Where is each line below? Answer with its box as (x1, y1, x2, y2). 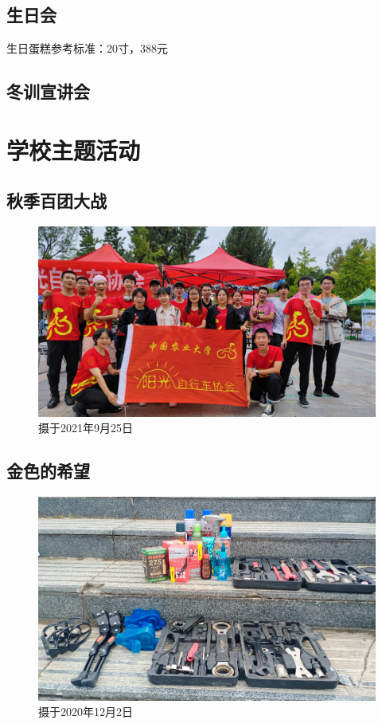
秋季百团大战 (6, 188, 107, 213)
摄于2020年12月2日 (38, 703, 133, 720)
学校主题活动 (6, 133, 141, 166)
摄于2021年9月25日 (38, 419, 133, 436)
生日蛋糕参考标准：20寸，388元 (6, 40, 168, 57)
